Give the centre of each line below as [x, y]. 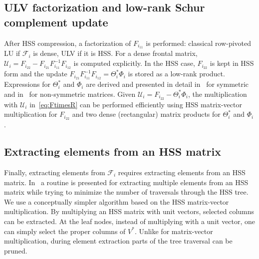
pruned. [16, 250]
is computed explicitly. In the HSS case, [134, 63]
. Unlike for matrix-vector [174, 231]
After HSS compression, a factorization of [68, 43]
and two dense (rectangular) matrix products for [146, 114]
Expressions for [27, 84]
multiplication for [31, 114]
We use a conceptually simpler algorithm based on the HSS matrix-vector [117, 201]
